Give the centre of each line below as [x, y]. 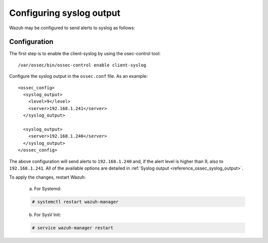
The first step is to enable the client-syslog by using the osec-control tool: [85, 54]
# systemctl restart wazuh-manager [75, 202]
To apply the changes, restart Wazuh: [48, 177]
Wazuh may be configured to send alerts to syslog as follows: [72, 28]
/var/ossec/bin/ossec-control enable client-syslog [82, 65]
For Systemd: [48, 188]
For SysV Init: [48, 214]
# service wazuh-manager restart [73, 228]
